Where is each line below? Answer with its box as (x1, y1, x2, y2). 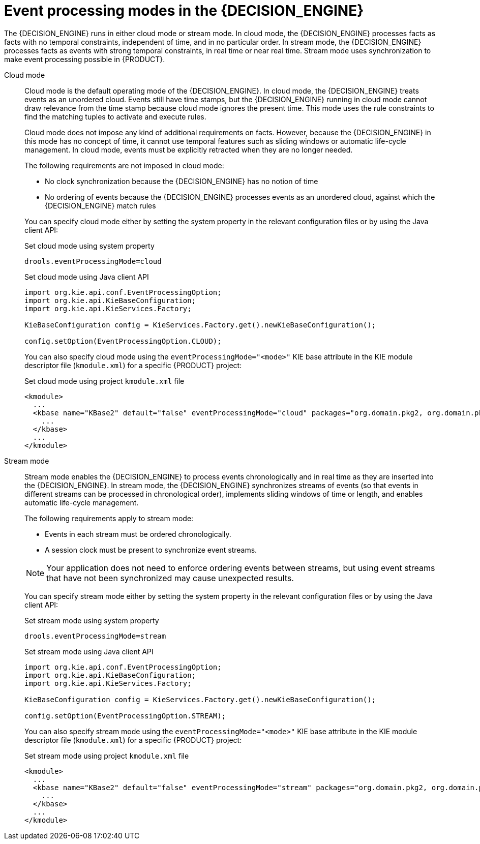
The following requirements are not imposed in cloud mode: (24, 161, 224, 170)
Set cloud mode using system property (24, 241, 155, 250)
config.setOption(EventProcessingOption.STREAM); (24, 711, 226, 720)
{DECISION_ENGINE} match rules (45, 201, 156, 210)
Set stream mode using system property (24, 616, 159, 625)
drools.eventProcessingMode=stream (24, 631, 166, 640)
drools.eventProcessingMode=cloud (24, 257, 162, 265)
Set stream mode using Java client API (24, 647, 154, 656)
